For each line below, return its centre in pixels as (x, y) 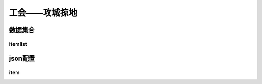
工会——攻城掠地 (43, 13)
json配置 (22, 58)
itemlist (18, 44)
